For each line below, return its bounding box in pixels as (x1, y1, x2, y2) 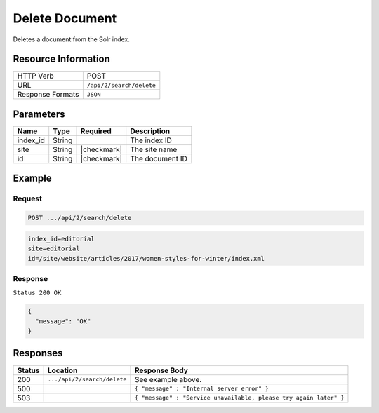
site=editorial (27, 245, 80, 252)
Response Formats (17, 90, 79, 100)
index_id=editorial (27, 235, 95, 243)
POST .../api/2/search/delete (27, 214, 132, 222)
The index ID (130, 135, 172, 145)
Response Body (134, 365, 189, 375)
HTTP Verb (17, 71, 54, 81)
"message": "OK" (35, 317, 91, 325)
